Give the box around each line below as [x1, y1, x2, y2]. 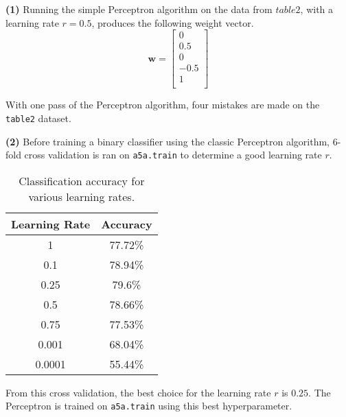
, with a [300, 2, 334, 16]
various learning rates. [28, 188, 135, 204]
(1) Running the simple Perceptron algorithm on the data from [5, 2, 273, 16]
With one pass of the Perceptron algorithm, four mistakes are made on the [5, 97, 320, 112]
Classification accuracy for [19, 172, 145, 189]
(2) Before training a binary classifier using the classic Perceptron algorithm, [5, 134, 330, 148]
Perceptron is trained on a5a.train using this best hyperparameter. [5, 398, 292, 413]
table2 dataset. [5, 110, 71, 125]
